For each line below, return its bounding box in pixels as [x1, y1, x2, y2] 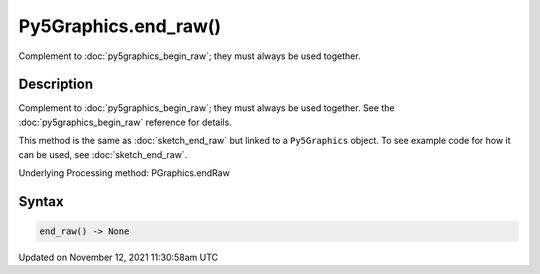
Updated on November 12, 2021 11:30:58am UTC [18, 251, 219, 263]
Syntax [18, 193, 64, 210]
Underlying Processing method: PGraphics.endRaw [18, 167, 230, 179]
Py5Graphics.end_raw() [18, 15, 222, 37]
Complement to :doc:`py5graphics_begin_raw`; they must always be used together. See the [18, 102, 395, 114]
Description [18, 76, 94, 93]
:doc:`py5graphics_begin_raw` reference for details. [18, 116, 232, 128]
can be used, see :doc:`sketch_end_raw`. [18, 148, 188, 160]
